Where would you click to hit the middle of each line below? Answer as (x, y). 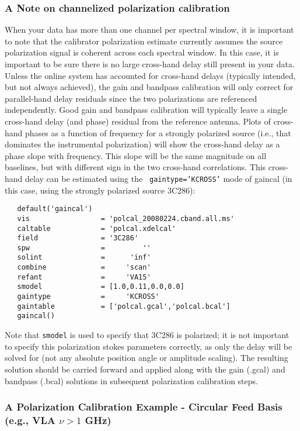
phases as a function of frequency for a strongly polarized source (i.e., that (158, 132)
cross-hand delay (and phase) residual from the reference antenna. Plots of (138, 121)
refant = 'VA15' (84, 277)
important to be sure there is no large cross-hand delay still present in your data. (150, 64)
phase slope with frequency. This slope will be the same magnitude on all (136, 155)
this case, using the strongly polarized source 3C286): (100, 190)
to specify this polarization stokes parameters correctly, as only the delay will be (149, 346)
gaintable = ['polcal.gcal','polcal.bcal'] (124, 306)
